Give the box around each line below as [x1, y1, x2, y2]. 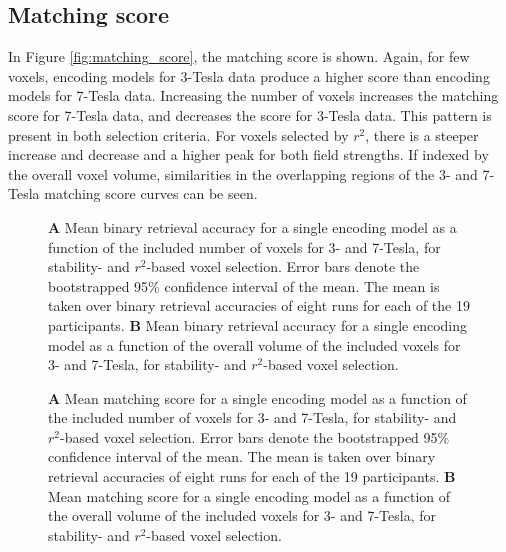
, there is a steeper [365, 124, 479, 145]
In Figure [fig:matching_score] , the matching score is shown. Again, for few [8, 46, 470, 67]
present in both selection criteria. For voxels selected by [8, 124, 349, 145]
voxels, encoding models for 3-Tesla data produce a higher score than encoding [8, 65, 490, 86]
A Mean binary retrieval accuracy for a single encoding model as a [48, 216, 457, 237]
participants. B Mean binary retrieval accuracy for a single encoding [48, 314, 468, 335]
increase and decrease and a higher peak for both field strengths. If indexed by [8, 144, 489, 165]
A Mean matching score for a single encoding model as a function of [48, 387, 467, 408]
